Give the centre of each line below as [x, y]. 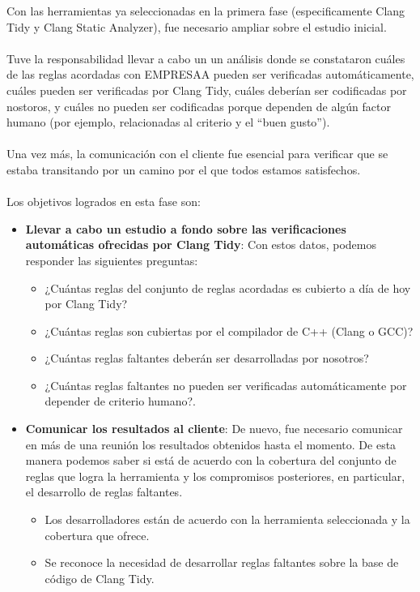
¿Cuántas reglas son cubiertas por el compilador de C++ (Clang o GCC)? [229, 330]
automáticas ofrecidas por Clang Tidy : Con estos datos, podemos [201, 245]
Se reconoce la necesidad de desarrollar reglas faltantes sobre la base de [222, 562]
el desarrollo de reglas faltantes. [104, 492]
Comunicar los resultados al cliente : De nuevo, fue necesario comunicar [214, 429]
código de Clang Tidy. [100, 578]
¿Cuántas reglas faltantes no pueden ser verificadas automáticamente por [226, 385]
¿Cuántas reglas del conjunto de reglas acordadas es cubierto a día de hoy [228, 287]
